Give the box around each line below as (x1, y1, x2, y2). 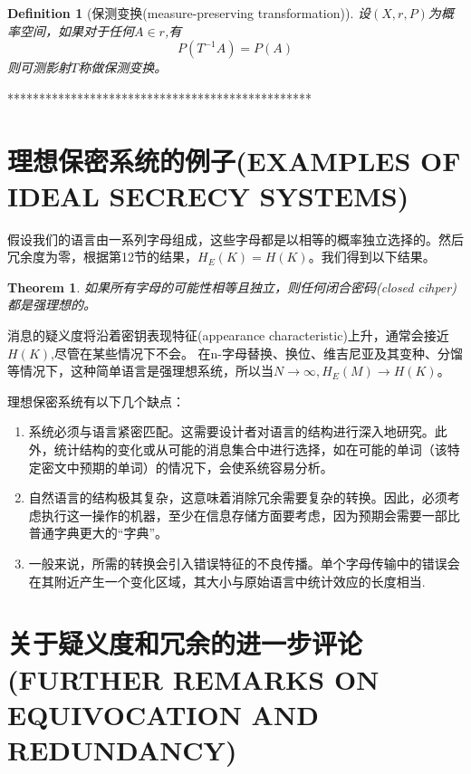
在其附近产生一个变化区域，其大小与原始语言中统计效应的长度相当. (28, 571, 426, 590)
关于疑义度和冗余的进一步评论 (7, 625, 363, 662)
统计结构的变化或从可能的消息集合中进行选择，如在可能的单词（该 (53, 440, 447, 459)
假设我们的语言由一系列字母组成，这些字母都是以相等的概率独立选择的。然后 (7, 229, 464, 248)
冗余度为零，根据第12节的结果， (7, 247, 197, 266)
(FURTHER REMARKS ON (7, 660, 380, 697)
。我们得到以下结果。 (308, 247, 436, 266)
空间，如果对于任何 (19, 21, 134, 40)
